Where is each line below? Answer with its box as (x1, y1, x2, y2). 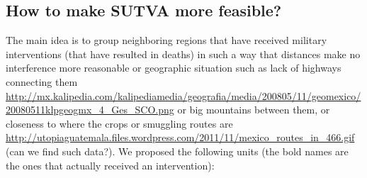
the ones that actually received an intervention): (6, 157, 215, 172)
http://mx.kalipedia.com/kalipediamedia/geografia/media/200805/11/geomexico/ (6, 88, 361, 103)
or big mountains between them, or (177, 102, 330, 117)
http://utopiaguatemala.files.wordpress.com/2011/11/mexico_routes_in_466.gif (6, 130, 355, 145)
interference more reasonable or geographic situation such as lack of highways (6, 60, 341, 75)
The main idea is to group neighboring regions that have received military (6, 33, 327, 48)
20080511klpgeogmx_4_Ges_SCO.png (6, 102, 174, 117)
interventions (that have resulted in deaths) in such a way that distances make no (6, 46, 361, 61)
